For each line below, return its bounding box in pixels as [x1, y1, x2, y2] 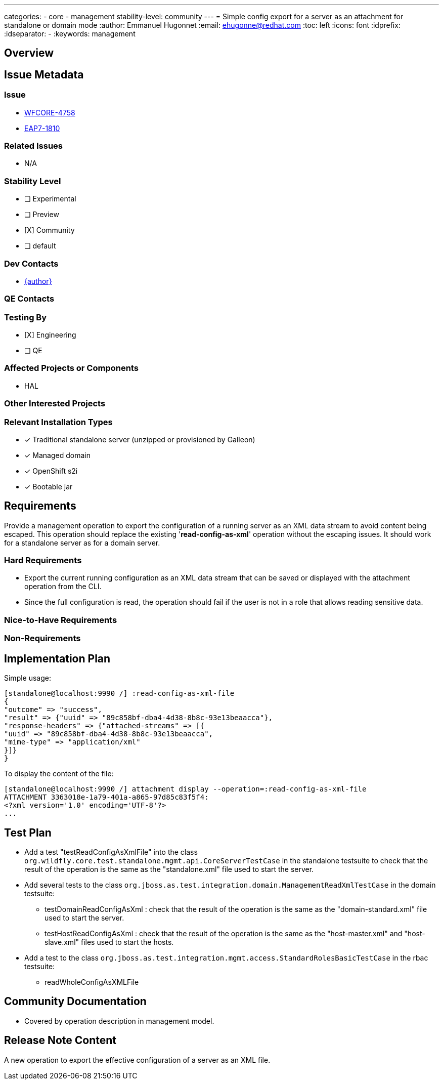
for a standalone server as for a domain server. [4, 538, 160, 547]
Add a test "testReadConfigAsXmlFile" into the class [24, 847, 198, 856]
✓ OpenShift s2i [24, 466, 78, 475]
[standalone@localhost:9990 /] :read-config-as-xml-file [4, 689, 235, 698]
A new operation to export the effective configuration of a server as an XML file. [4, 1055, 271, 1064]
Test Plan [4, 826, 52, 839]
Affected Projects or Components [4, 363, 139, 373]
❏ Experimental [24, 194, 76, 203]
